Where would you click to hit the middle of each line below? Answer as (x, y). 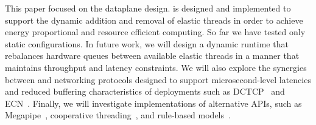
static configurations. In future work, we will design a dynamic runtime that (147, 43)
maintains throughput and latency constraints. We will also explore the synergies (156, 67)
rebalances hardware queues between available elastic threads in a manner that (152, 56)
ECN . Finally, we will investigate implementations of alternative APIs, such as (153, 103)
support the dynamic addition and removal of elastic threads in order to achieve (154, 20)
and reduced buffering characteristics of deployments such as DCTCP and (145, 91)
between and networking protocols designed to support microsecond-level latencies (158, 79)
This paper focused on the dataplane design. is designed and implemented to (148, 8)
